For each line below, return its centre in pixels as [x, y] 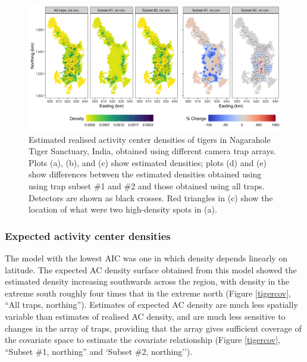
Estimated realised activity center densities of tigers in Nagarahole [150, 139]
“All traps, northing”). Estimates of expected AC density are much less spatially [151, 305]
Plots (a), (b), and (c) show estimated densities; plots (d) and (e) [148, 162]
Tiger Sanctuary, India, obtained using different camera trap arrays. [153, 151]
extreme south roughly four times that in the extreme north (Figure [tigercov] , [148, 293]
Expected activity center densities [88, 235]
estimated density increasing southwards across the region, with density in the [147, 281]
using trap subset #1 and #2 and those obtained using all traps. [147, 185]
